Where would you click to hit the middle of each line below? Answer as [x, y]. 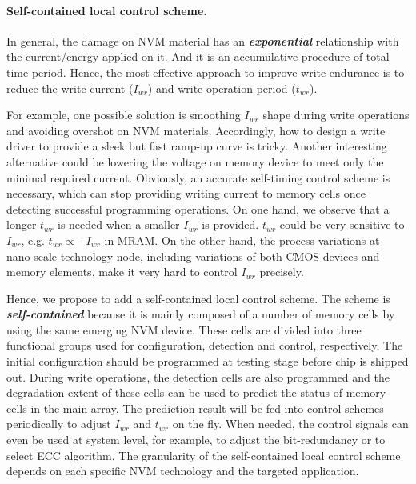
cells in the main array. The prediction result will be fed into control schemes [195, 408]
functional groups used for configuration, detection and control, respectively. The [205, 345]
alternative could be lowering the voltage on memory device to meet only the [195, 161]
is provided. [230, 224]
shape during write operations [336, 115]
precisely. [282, 272]
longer [22, 224]
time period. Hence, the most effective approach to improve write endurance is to [206, 72]
